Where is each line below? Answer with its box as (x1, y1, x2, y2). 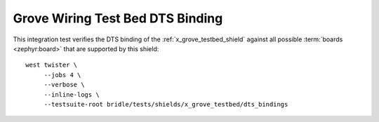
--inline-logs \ (44, 90, 100, 98)
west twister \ (25, 61, 78, 69)
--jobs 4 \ (44, 71, 81, 79)
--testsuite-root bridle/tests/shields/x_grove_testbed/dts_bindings (44, 100, 288, 108)
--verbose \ (44, 81, 85, 89)
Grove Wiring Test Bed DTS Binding (13, 11, 223, 26)
